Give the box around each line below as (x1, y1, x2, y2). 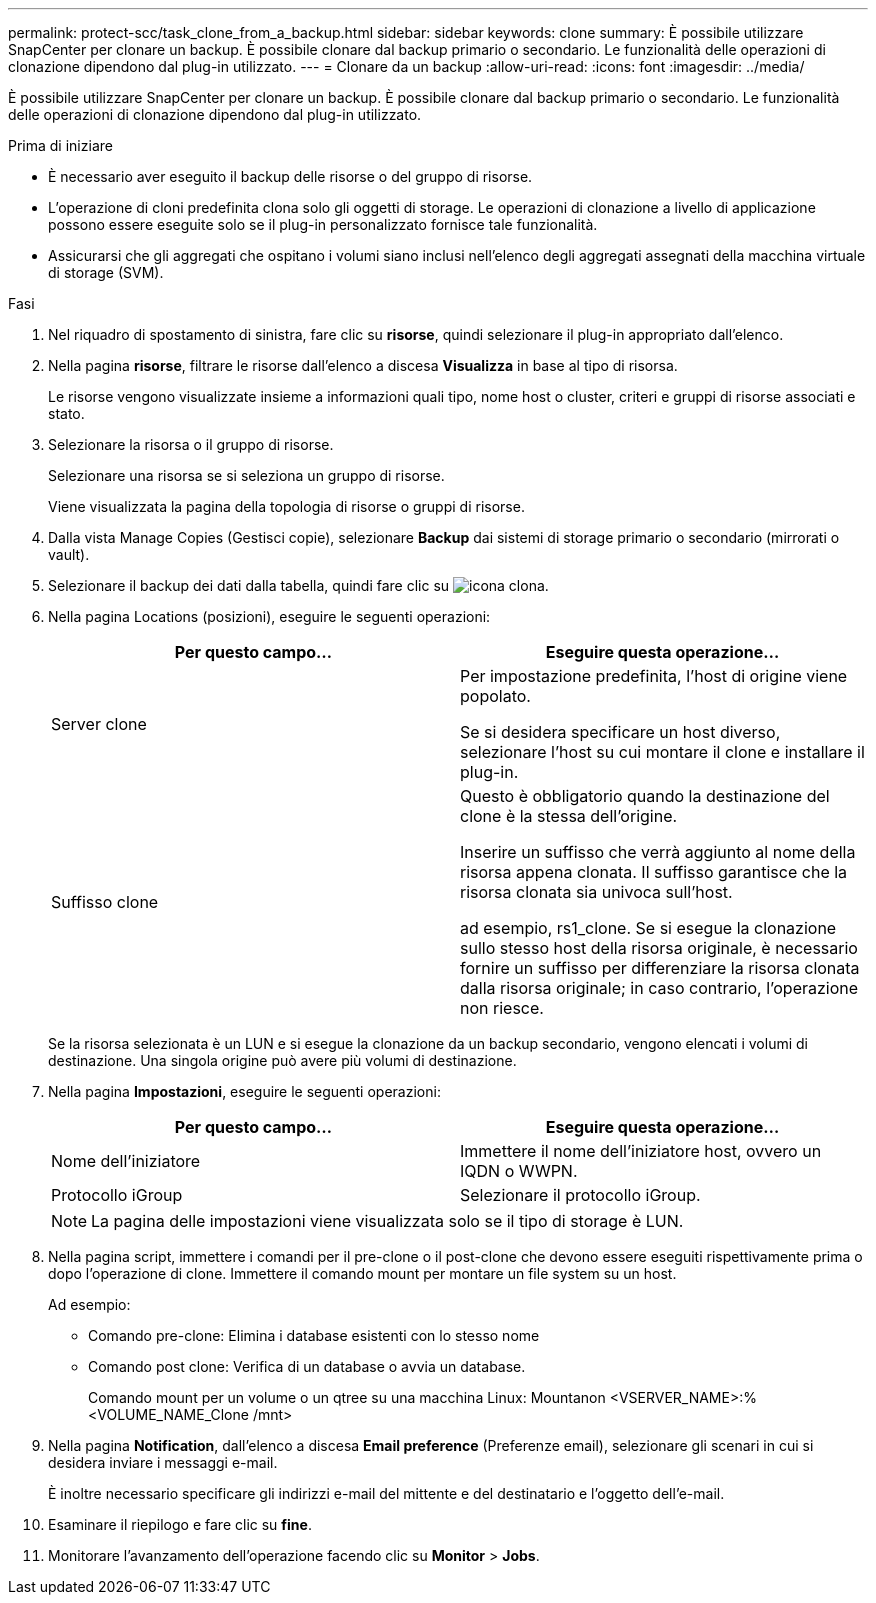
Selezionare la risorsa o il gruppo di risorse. (48, 436, 334, 453)
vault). (48, 546, 90, 563)
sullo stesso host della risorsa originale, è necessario (460, 938, 858, 958)
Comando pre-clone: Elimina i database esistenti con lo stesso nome (88, 1327, 540, 1344)
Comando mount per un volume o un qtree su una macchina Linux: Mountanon (88, 1389, 606, 1406)
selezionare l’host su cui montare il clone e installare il (460, 742, 865, 762)
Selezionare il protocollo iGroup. (460, 1185, 701, 1205)
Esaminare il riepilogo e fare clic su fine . (48, 1516, 312, 1533)
